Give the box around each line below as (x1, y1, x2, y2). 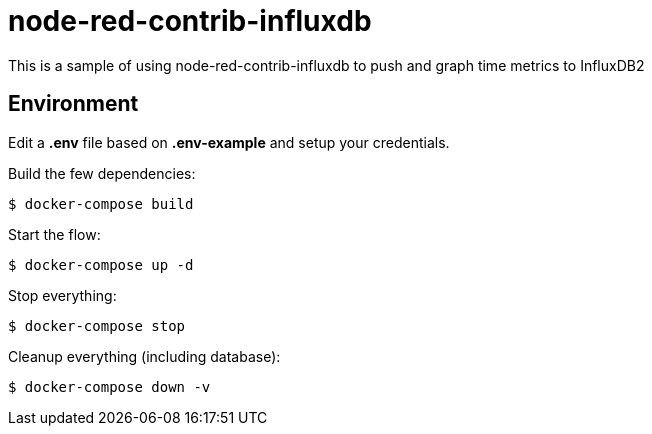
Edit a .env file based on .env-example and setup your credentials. (8, 133, 450, 151)
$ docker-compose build (8, 195, 194, 212)
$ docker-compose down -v (8, 378, 211, 395)
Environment (8, 91, 139, 117)
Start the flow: (8, 225, 101, 243)
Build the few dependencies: (8, 164, 196, 182)
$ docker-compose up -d (8, 256, 194, 273)
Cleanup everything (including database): (8, 347, 281, 365)
